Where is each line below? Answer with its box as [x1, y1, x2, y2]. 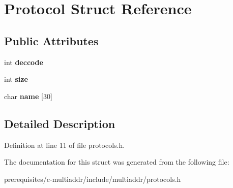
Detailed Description [4, 115, 115, 131]
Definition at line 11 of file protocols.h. [4, 139, 125, 150]
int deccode [4, 56, 43, 67]
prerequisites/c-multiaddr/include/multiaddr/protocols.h [4, 173, 181, 184]
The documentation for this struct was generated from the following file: [4, 156, 229, 167]
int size [4, 74, 28, 84]
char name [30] [4, 90, 52, 101]
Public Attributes [4, 33, 99, 48]
